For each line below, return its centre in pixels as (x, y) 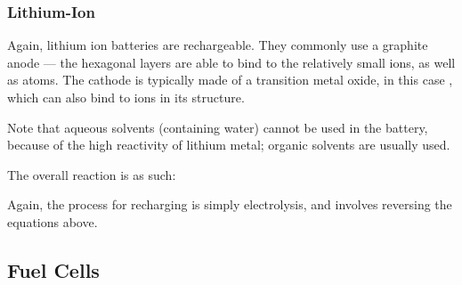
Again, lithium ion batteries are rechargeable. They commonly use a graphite (218, 45)
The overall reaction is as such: (92, 174)
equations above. (53, 221)
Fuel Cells (53, 269)
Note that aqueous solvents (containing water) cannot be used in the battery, (218, 127)
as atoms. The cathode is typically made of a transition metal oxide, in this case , (230, 80)
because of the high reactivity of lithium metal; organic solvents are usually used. (229, 145)
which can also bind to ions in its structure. (126, 97)
